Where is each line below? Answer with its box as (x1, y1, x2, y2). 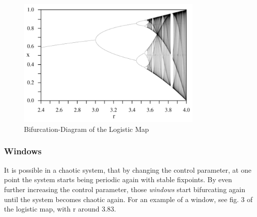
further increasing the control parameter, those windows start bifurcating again (4, 184, 246, 194)
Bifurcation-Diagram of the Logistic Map (24, 123, 149, 134)
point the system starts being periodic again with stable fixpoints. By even (4, 174, 232, 185)
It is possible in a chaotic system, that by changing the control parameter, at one (4, 164, 252, 175)
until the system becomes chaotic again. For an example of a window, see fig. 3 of (4, 194, 253, 204)
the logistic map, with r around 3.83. (4, 204, 116, 214)
